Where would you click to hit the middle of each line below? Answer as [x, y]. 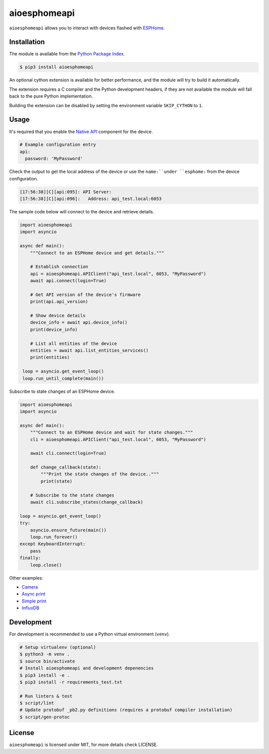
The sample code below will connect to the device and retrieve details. [82, 212]
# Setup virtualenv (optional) [58, 647]
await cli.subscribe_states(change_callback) [87, 502]
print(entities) [50, 357]
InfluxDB [30, 608]
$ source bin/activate [47, 661]
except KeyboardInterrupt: [53, 544]
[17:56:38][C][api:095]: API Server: [66, 192]
